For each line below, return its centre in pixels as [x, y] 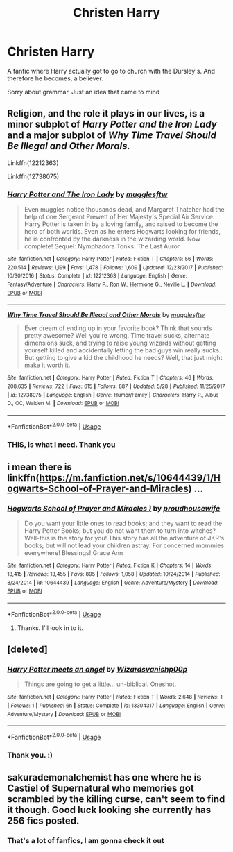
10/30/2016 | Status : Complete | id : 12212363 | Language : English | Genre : [97, 276]
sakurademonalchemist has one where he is [105, 777]
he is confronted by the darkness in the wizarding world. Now [112, 239]
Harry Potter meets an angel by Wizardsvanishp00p [97, 669]
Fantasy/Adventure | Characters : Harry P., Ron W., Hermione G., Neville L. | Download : [112, 285]
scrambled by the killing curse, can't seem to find [116, 799]
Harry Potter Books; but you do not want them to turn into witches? [120, 531]
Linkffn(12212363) [33, 163]
